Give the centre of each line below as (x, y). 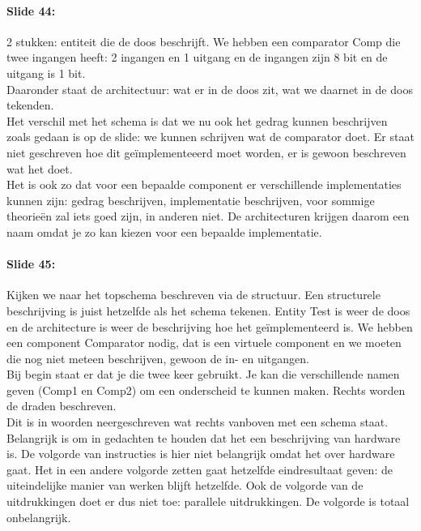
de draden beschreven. (62, 406)
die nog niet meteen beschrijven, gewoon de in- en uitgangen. (158, 358)
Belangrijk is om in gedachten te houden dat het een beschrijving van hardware (204, 437)
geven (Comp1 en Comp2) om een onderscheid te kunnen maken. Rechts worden (206, 390)
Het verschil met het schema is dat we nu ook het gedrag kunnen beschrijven (197, 120)
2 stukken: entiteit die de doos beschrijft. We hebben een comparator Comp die (204, 41)
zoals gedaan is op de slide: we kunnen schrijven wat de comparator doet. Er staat (210, 137)
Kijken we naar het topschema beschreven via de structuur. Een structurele (193, 295)
